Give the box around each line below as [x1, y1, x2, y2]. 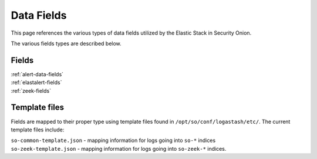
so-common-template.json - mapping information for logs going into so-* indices [11, 137, 216, 144]
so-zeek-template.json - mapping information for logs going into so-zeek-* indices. [11, 145, 227, 152]
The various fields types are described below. [11, 40, 122, 47]
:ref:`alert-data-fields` [11, 70, 64, 77]
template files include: [11, 126, 65, 133]
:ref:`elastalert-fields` [11, 79, 62, 86]
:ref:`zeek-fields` [11, 87, 51, 94]
